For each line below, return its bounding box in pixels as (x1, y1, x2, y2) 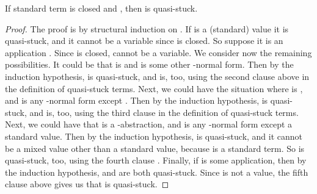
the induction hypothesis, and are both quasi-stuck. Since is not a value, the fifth (5, 165, 308, 178)
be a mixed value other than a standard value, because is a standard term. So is (5, 142, 305, 154)
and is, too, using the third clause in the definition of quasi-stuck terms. (29, 106, 299, 118)
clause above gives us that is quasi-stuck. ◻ (5, 178, 169, 190)
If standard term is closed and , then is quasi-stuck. (5, 2, 198, 14)
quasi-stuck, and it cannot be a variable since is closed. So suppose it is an (5, 34, 283, 47)
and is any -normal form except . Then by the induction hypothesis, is (5, 94, 268, 107)
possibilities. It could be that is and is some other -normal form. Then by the (5, 58, 294, 71)
